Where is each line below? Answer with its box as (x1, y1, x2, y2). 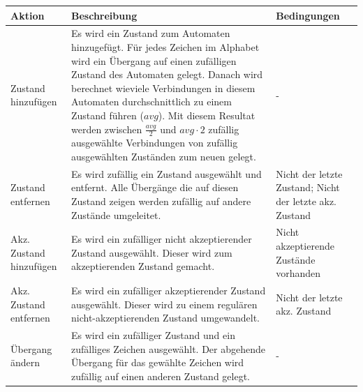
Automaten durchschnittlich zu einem (71, 94, 232, 109)
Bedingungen (276, 8, 340, 22)
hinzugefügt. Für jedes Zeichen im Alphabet (71, 39, 260, 54)
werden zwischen (71, 121, 142, 136)
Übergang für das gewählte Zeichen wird (71, 355, 244, 370)
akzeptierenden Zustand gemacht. (71, 259, 215, 273)
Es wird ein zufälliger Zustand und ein (71, 328, 235, 342)
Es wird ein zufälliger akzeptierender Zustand (71, 283, 266, 298)
